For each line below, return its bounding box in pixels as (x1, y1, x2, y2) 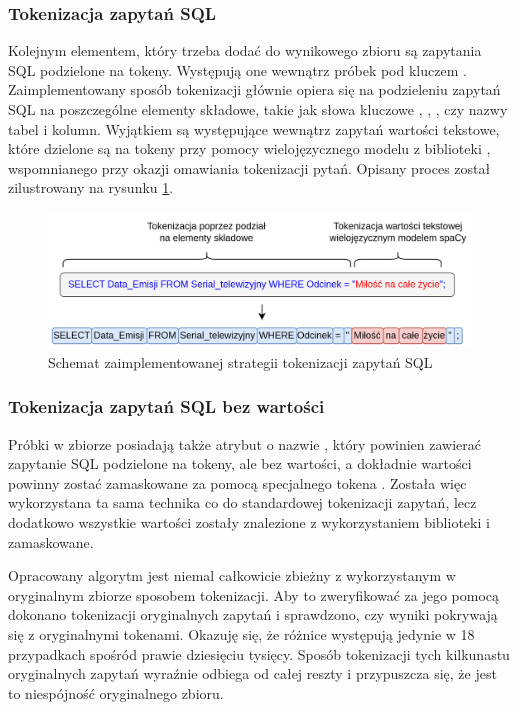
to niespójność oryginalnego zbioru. (8, 682, 224, 703)
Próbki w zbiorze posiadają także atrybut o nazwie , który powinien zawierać (8, 433, 481, 454)
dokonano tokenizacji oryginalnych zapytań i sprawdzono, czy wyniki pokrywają (8, 604, 498, 625)
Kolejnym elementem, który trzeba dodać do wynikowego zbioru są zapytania (8, 40, 482, 61)
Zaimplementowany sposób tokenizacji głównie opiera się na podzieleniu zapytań (8, 79, 501, 100)
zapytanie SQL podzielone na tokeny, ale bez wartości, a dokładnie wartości (8, 453, 472, 474)
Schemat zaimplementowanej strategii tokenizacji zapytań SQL (48, 351, 433, 372)
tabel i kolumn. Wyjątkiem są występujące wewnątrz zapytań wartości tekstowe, (8, 118, 500, 139)
